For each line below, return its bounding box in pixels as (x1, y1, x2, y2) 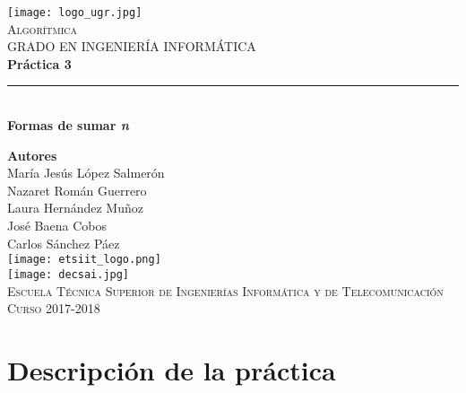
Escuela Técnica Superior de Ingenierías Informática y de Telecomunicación (7, 281, 444, 300)
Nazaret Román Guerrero (7, 180, 147, 199)
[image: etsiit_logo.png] (7, 253, 161, 266)
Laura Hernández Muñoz (7, 198, 143, 217)
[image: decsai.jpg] (7, 267, 130, 281)
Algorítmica (7, 19, 78, 38)
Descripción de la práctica (7, 351, 336, 388)
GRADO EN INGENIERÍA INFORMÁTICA (7, 37, 256, 56)
